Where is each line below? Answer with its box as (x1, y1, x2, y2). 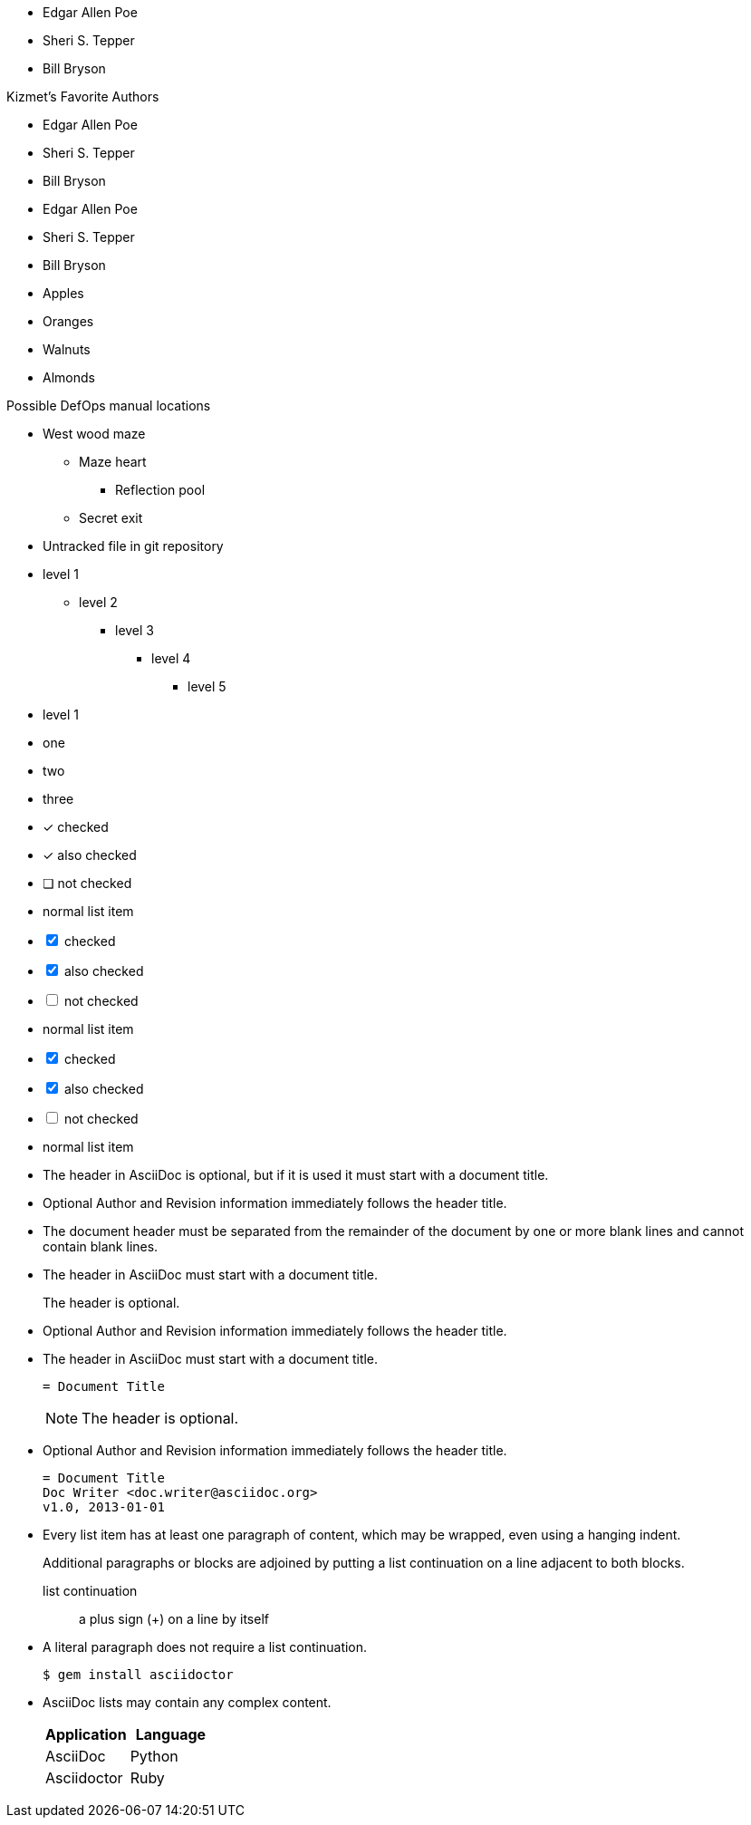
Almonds (43, 370, 95, 385)
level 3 (115, 623, 155, 638)
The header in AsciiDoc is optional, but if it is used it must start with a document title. (43, 1167, 549, 1183)
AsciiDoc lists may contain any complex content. (43, 1695, 332, 1710)
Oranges (43, 314, 94, 329)
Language (135, 1725, 207, 1743)
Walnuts (43, 342, 91, 357)
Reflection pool (115, 482, 206, 497)
